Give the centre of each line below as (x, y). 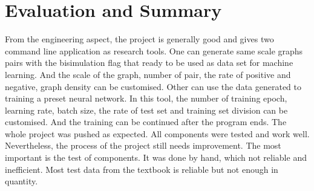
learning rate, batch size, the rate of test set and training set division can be (146, 110)
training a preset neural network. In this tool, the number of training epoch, (146, 98)
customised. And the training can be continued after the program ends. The (146, 122)
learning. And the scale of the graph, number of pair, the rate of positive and (148, 74)
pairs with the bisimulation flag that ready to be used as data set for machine (149, 63)
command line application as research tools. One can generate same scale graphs (154, 50)
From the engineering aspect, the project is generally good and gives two (139, 39)
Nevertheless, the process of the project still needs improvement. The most (143, 145)
